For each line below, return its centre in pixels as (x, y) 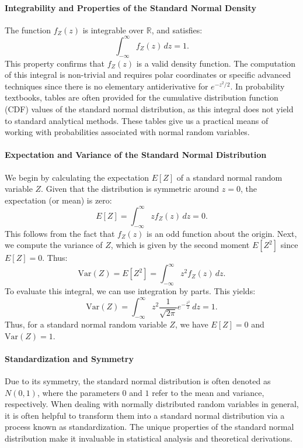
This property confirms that (55, 63)
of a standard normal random (229, 177)
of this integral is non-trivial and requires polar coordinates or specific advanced (148, 75)
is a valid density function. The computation (216, 63)
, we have (191, 324)
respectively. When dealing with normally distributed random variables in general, (152, 404)
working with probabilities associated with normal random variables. (127, 132)
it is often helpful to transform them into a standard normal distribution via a (145, 415)
